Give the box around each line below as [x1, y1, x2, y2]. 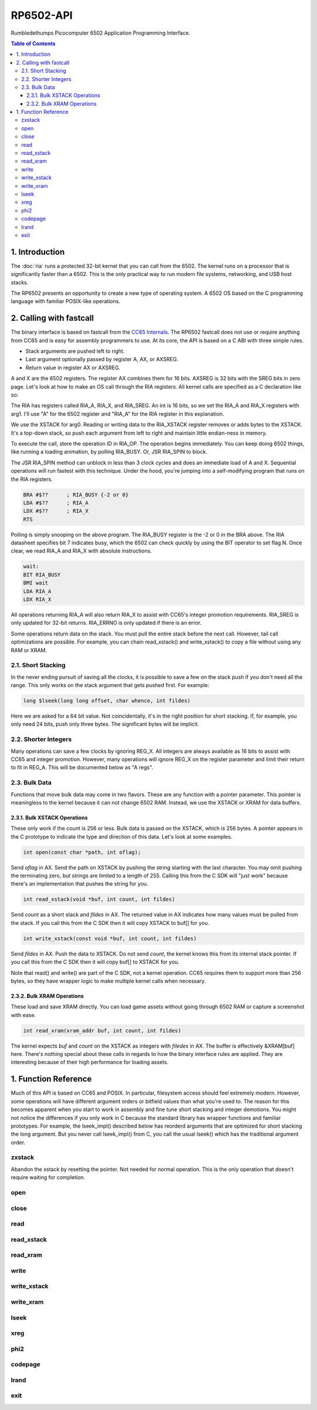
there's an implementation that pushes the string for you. [11, 880, 149, 887]
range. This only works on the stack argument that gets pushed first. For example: [11, 682, 210, 689]
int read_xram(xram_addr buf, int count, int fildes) [23, 1027, 181, 1034]
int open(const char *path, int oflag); [23, 849, 141, 856]
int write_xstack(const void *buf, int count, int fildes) [23, 935, 197, 942]
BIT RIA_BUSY [23, 571, 61, 578]
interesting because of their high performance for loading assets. [11, 1059, 168, 1066]
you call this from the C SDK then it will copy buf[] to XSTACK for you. [11, 958, 180, 965]
